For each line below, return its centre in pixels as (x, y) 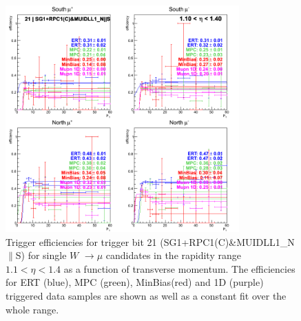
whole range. (32, 309)
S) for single (41, 255)
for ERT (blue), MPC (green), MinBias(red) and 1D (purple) (135, 282)
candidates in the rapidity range (173, 255)
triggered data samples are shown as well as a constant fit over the (146, 295)
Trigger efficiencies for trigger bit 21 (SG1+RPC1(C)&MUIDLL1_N (150, 241)
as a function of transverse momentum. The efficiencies (179, 268)
